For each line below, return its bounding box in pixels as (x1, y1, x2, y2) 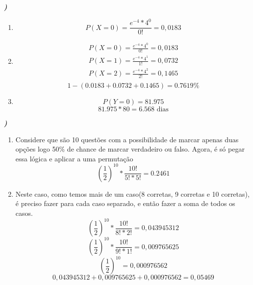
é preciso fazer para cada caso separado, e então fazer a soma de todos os (15, 198, 235, 208)
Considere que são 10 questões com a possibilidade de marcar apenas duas (15, 134, 239, 144)
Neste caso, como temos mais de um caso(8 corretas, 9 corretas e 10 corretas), (15, 188, 250, 199)
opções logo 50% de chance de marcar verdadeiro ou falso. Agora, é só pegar (15, 144, 245, 154)
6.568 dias (139, 106, 169, 113)
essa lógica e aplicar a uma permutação (15, 153, 133, 163)
